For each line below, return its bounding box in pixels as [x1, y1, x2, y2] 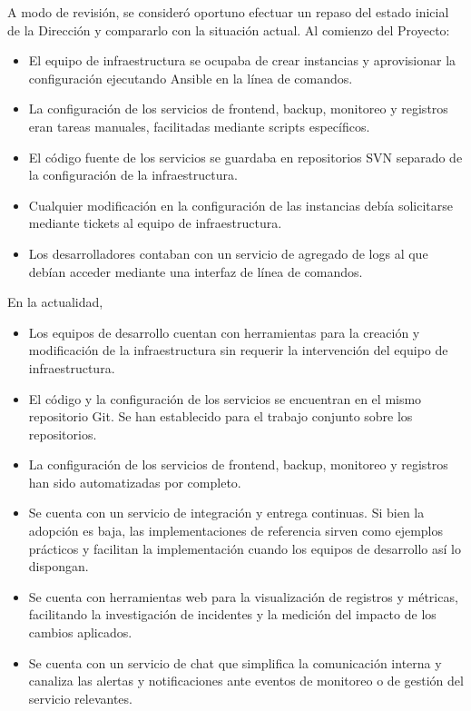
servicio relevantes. [28, 688, 132, 707]
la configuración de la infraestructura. [28, 165, 238, 184]
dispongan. [28, 557, 89, 576]
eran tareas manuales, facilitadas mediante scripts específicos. [28, 116, 370, 135]
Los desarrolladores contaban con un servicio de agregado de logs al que [28, 243, 428, 262]
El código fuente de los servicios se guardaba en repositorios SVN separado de [28, 147, 463, 166]
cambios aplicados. [28, 623, 132, 642]
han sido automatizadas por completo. [28, 472, 241, 491]
